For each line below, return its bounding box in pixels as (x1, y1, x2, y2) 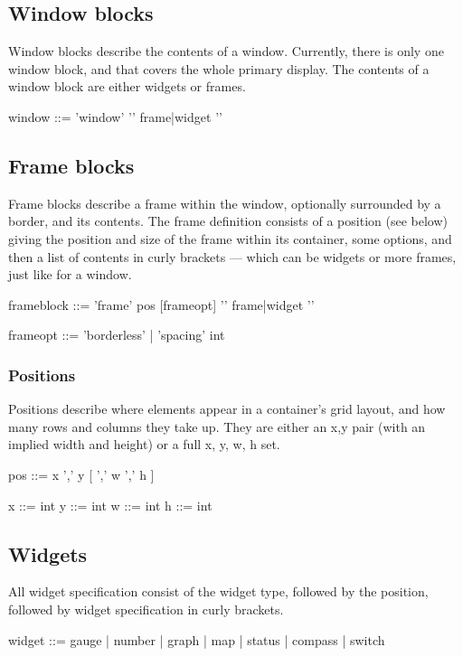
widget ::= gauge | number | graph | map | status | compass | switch (8, 630, 385, 649)
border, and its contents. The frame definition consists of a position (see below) (8, 211, 448, 230)
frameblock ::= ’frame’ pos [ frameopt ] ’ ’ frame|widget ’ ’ (8, 295, 315, 314)
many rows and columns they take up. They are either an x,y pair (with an (8, 417, 426, 436)
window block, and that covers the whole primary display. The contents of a (8, 59, 430, 78)
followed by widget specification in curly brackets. (8, 599, 284, 618)
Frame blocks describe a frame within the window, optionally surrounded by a (8, 193, 441, 212)
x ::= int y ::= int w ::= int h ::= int (8, 495, 213, 514)
